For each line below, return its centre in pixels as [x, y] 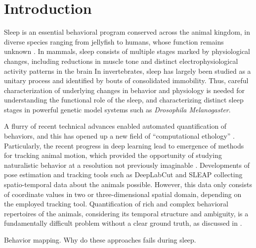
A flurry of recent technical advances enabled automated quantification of [115, 126]
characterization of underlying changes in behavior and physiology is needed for [124, 90]
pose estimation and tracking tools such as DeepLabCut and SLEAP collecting [123, 174]
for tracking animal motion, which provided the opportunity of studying [113, 155]
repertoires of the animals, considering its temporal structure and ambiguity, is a [126, 213]
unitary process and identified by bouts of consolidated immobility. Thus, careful [126, 80]
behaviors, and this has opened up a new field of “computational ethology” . [119, 136]
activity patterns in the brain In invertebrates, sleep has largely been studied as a [128, 71]
